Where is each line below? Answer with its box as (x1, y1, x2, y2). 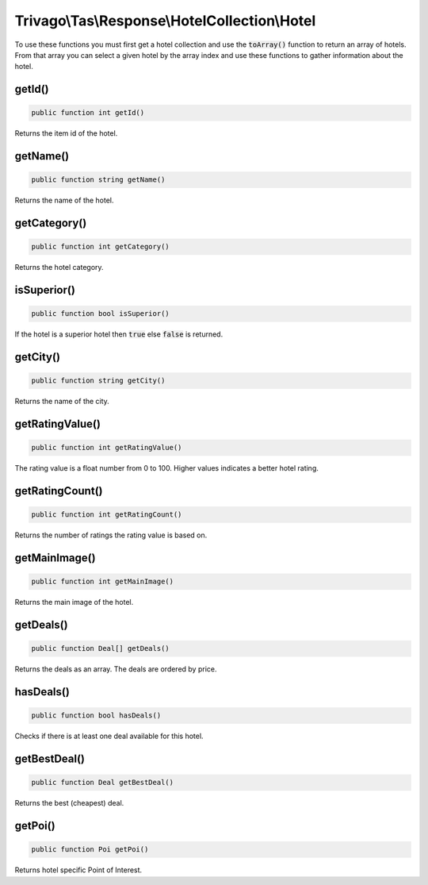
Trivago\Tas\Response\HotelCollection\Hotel (14, 12, 316, 29)
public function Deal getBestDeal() (31, 778, 174, 787)
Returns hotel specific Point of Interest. (14, 865, 143, 875)
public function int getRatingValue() (31, 443, 182, 452)
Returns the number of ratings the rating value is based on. (14, 530, 208, 540)
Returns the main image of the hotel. (14, 598, 134, 607)
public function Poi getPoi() (31, 845, 149, 854)
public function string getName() (31, 175, 166, 184)
